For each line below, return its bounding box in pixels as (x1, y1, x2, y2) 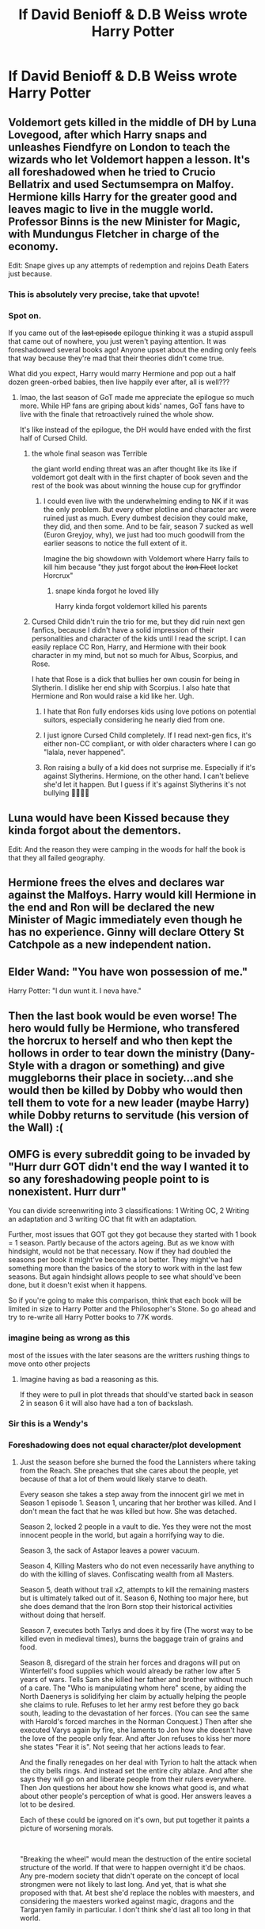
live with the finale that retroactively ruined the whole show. (19, 410, 214, 419)
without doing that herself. (19, 1610, 106, 1619)
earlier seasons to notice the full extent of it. (43, 538, 187, 549)
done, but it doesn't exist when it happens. (8, 1280, 148, 1290)
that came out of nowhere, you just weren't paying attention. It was (8, 337, 227, 346)
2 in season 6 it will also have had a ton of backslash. (19, 1398, 194, 1407)
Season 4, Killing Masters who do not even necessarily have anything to (19, 1561, 255, 1570)
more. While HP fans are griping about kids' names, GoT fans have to (19, 401, 245, 410)
